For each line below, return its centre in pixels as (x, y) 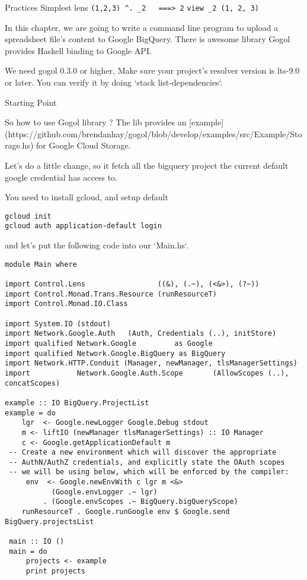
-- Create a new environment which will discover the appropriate (143, 453)
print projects (56, 571)
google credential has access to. (61, 177)
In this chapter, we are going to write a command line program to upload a (142, 27)
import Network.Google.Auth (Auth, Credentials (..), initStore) (141, 334)
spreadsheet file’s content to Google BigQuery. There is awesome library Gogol (148, 39)
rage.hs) (19, 145)
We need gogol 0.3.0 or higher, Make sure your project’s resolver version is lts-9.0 (152, 70)
